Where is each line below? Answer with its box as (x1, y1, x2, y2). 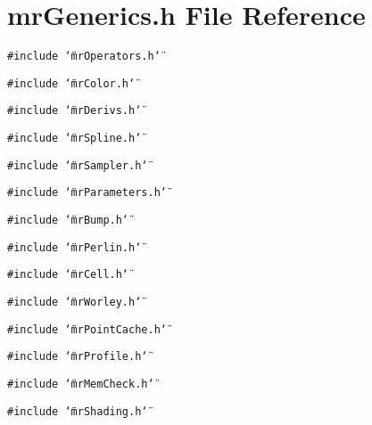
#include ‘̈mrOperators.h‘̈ (7, 50, 161, 63)
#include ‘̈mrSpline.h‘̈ (7, 132, 142, 145)
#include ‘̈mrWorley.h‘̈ (7, 296, 142, 309)
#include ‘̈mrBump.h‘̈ (7, 214, 129, 227)
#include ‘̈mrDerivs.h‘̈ (7, 104, 142, 118)
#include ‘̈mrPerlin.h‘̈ (7, 241, 142, 254)
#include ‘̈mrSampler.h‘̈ (7, 159, 148, 172)
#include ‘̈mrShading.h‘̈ (7, 405, 148, 418)
